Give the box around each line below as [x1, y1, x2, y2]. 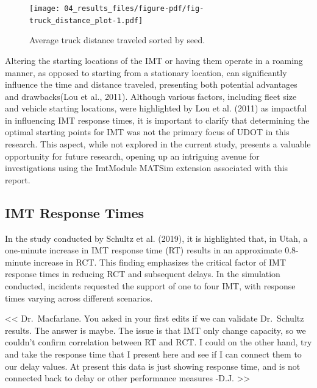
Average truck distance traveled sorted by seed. [29, 34, 205, 46]
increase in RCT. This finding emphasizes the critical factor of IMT [34, 255, 287, 268]
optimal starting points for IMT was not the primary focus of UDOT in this [5, 125, 290, 138]
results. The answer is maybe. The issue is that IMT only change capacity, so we [5, 323, 306, 336]
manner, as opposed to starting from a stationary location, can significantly [5, 66, 287, 79]
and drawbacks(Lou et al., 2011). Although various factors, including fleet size [5, 90, 297, 102]
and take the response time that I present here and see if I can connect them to [5, 347, 302, 360]
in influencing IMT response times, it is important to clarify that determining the [5, 113, 310, 126]
